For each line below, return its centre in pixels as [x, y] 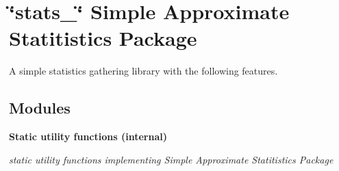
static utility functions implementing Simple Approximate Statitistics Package [171, 159]
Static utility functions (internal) [88, 136]
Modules [40, 108]
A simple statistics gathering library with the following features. [143, 71]
